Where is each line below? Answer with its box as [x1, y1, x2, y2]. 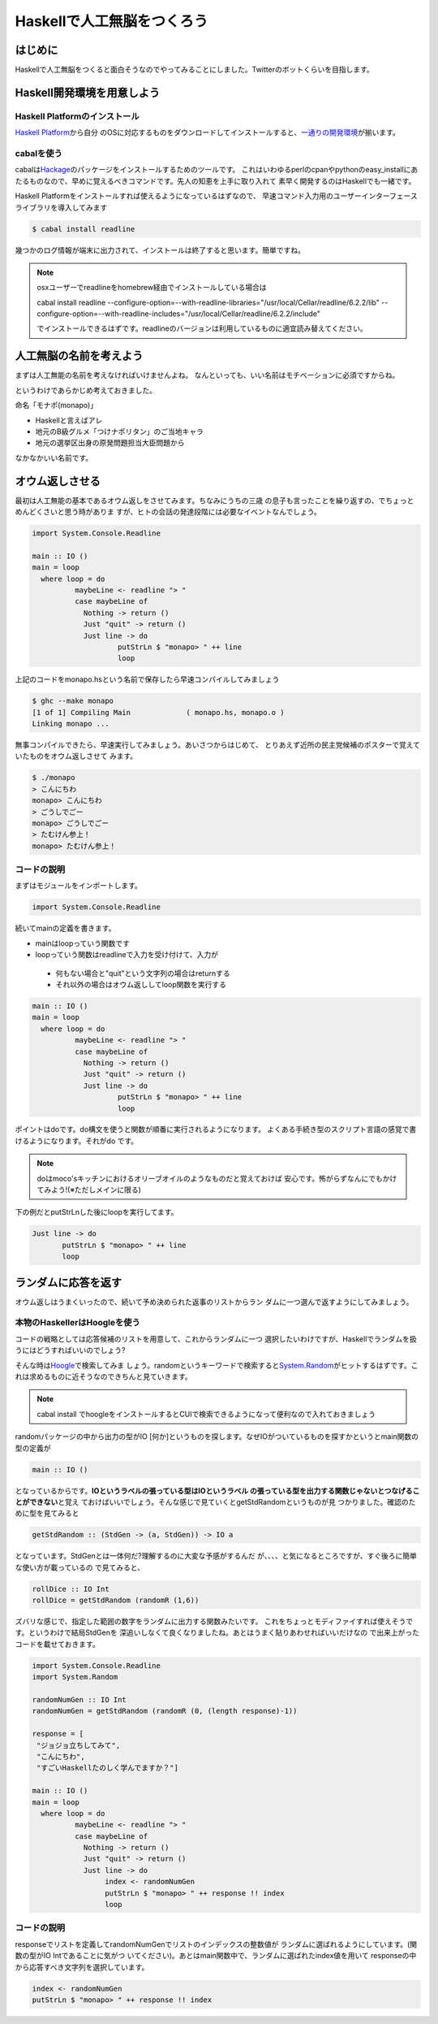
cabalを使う [15, 147, 62, 158]
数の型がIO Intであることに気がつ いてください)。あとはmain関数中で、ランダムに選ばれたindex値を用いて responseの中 [15, 1951, 417, 1961]
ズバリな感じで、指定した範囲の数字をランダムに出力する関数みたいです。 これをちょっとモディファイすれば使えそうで [15, 1617, 414, 1627]
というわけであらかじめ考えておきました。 [15, 385, 157, 395]
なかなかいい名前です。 [15, 453, 93, 462]
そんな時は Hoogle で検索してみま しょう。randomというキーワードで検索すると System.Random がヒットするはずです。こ [15, 1360, 419, 1370]
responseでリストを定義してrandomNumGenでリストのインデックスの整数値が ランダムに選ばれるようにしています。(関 [15, 1939, 418, 1949]
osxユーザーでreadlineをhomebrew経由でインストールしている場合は [36, 283, 267, 293]
